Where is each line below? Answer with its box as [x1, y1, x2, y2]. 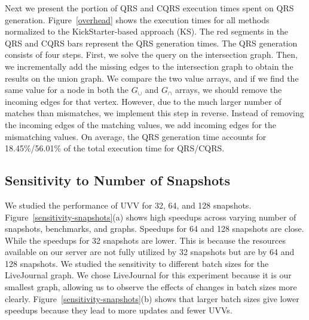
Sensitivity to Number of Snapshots [5, 171, 231, 189]
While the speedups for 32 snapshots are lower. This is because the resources [5, 234, 286, 246]
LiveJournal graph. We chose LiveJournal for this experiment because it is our [5, 269, 292, 281]
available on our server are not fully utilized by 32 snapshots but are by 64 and [5, 246, 295, 258]
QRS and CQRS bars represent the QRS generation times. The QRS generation [5, 36, 298, 49]
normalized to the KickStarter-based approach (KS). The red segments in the [5, 25, 289, 38]
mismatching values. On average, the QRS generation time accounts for [5, 130, 267, 142]
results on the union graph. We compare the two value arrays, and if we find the [5, 72, 299, 84]
